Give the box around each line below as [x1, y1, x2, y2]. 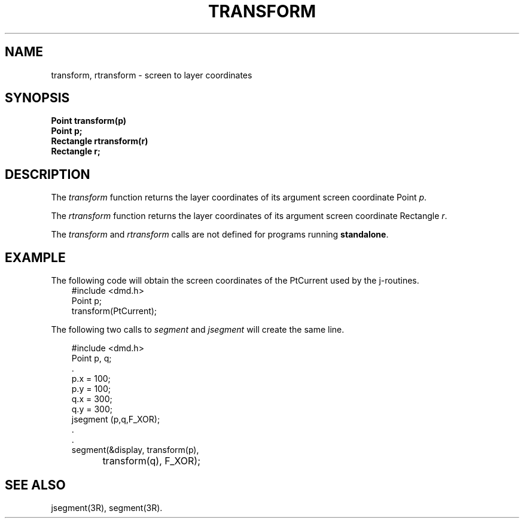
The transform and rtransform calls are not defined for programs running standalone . [51, 229, 389, 240]
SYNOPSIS [5, 90, 70, 106]
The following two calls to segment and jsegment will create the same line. [51, 324, 345, 335]
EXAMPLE [5, 250, 66, 265]
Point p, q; [71, 353, 112, 364]
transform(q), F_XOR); [102, 455, 201, 467]
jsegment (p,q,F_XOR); [71, 414, 160, 425]
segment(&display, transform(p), [71, 445, 199, 455]
